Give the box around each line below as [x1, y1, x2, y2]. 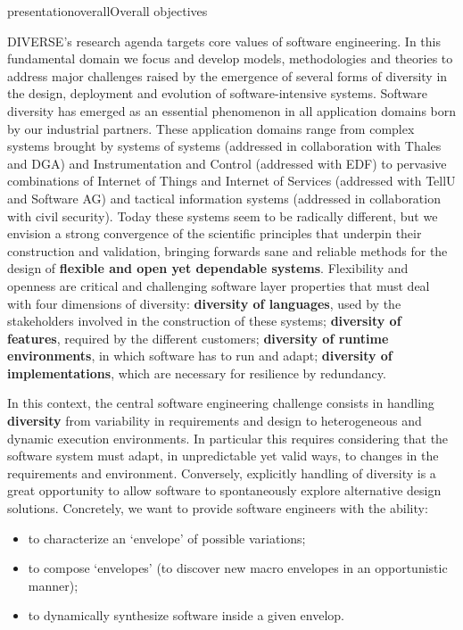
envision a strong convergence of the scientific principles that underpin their [7, 224, 422, 243]
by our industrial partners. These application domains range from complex [7, 119, 415, 137]
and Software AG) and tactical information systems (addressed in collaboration [7, 188, 441, 207]
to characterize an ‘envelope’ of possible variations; [28, 528, 306, 547]
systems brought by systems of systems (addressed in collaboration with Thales [7, 137, 442, 155]
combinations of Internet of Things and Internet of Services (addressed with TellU [7, 171, 456, 190]
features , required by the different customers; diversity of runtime [7, 328, 389, 347]
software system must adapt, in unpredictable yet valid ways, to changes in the [7, 446, 439, 465]
